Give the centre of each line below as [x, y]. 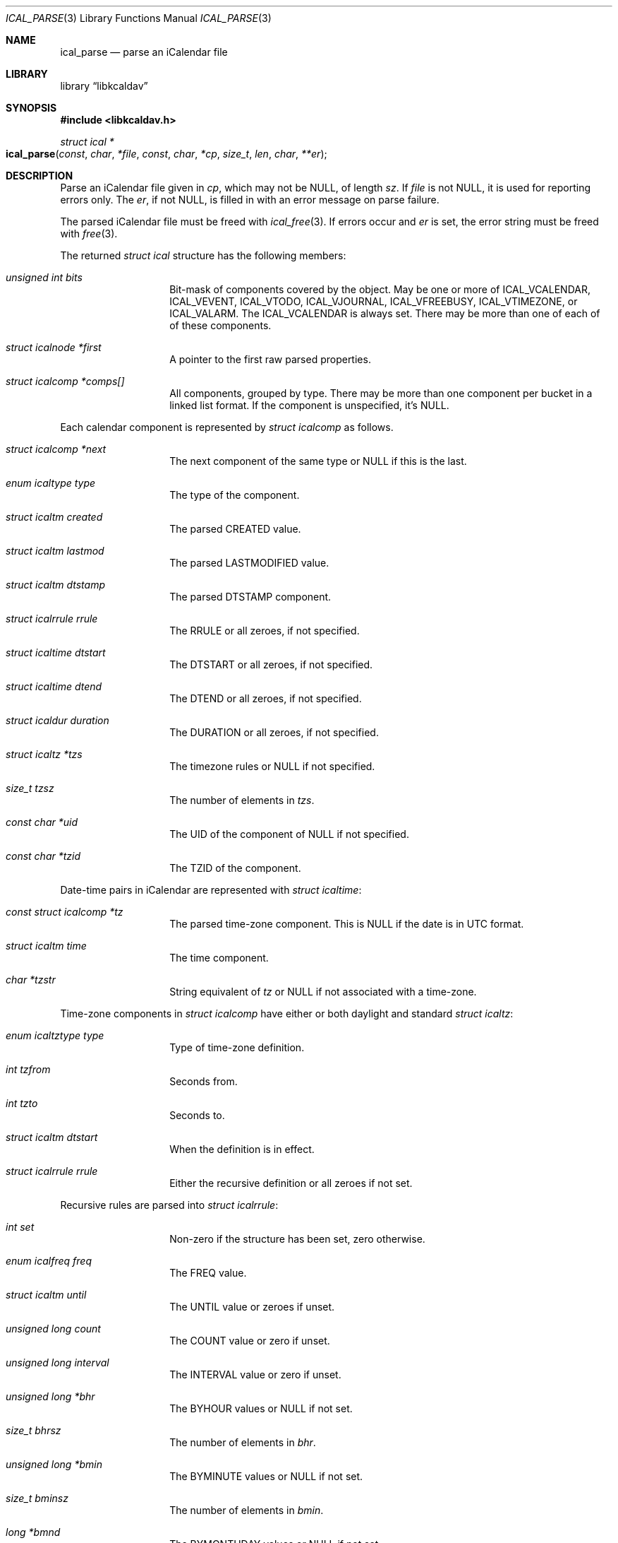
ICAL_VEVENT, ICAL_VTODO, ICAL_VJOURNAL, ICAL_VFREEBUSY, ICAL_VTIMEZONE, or [374, 301]
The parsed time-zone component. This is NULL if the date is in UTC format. [347, 924]
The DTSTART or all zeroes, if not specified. [271, 664]
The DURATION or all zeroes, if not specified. [274, 732]
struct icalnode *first [54, 347]
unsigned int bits [44, 277]
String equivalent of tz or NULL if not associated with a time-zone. [323, 992]
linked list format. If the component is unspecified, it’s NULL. [309, 405]
